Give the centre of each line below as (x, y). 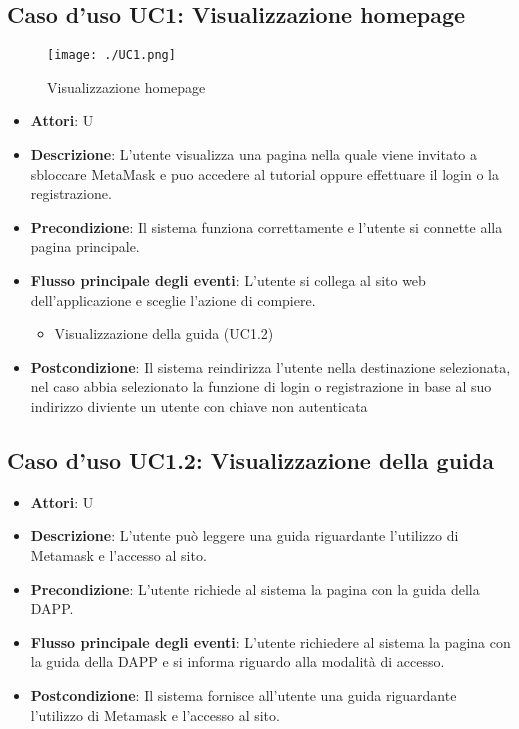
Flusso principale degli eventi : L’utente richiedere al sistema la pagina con (270, 641)
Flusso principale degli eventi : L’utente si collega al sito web (228, 280)
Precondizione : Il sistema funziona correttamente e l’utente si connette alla (266, 226)
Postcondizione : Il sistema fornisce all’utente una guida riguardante (243, 694)
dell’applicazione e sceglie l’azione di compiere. (173, 299)
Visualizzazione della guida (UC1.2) (164, 333)
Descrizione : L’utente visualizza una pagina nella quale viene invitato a (253, 154)
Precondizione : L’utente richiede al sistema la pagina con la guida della (255, 588)
